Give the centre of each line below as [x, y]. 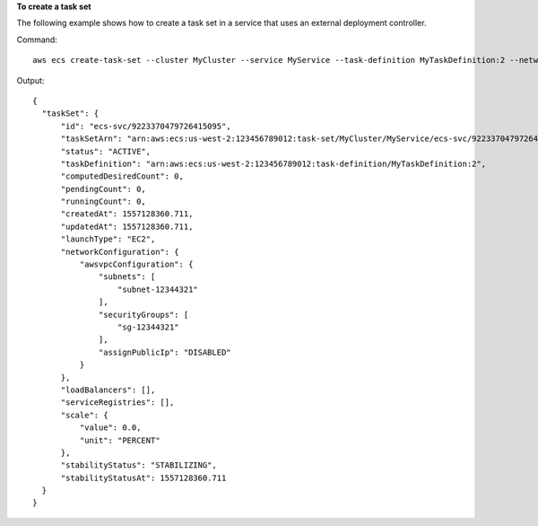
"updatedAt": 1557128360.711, [127, 226]
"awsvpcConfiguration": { [136, 264]
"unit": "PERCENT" [120, 440]
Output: [30, 80]
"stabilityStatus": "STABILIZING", [139, 465]
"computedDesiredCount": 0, [122, 176]
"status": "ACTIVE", [106, 151]
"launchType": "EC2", [108, 239]
